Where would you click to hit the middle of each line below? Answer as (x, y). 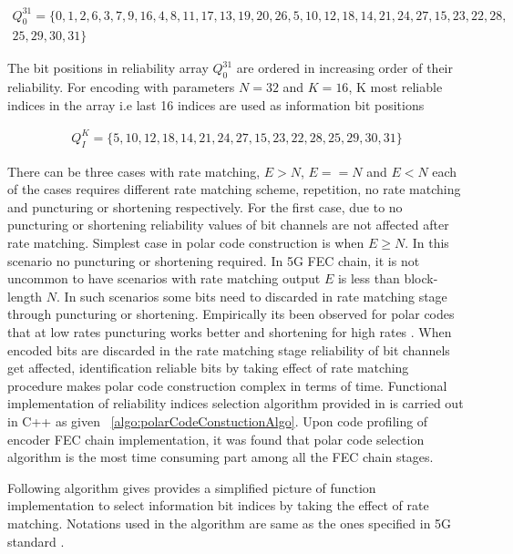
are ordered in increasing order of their (345, 68)
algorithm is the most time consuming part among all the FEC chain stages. (221, 457)
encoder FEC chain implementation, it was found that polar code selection (216, 439)
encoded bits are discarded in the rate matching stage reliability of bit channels (229, 349)
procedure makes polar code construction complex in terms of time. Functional (227, 385)
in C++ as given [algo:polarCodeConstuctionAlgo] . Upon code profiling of (218, 421)
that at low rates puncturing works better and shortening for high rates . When (230, 332)
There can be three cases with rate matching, (134, 171)
